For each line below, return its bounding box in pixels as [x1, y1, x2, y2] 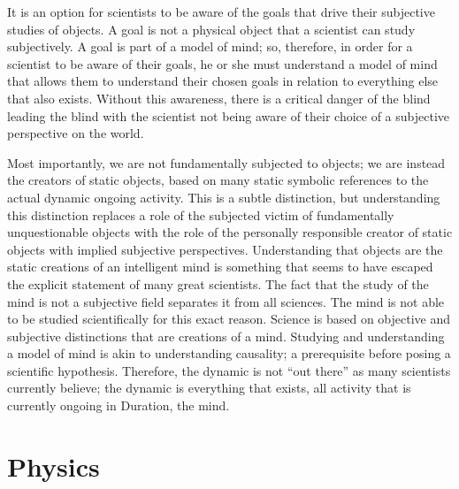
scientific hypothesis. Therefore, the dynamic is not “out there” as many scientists [7, 361, 451, 379]
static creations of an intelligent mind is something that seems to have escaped [7, 257, 433, 276]
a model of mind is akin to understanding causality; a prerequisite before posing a [7, 344, 451, 363]
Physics [7, 447, 100, 484]
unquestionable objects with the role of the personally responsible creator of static [7, 223, 453, 241]
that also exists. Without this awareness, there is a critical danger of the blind [7, 88, 431, 107]
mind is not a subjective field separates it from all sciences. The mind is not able [7, 292, 445, 310]
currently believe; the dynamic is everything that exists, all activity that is [7, 378, 411, 397]
